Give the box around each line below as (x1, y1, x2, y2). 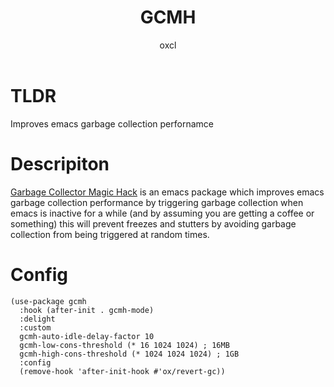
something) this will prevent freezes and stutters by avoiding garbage (10, 217, 297, 230)
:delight (19, 314, 56, 324)
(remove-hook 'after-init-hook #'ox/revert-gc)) (19, 366, 226, 376)
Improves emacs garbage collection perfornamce (10, 117, 214, 130)
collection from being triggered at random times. (10, 228, 210, 240)
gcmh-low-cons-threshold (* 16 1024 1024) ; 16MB (19, 340, 230, 350)
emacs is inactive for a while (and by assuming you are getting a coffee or (10, 207, 315, 219)
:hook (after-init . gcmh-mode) (19, 305, 155, 315)
